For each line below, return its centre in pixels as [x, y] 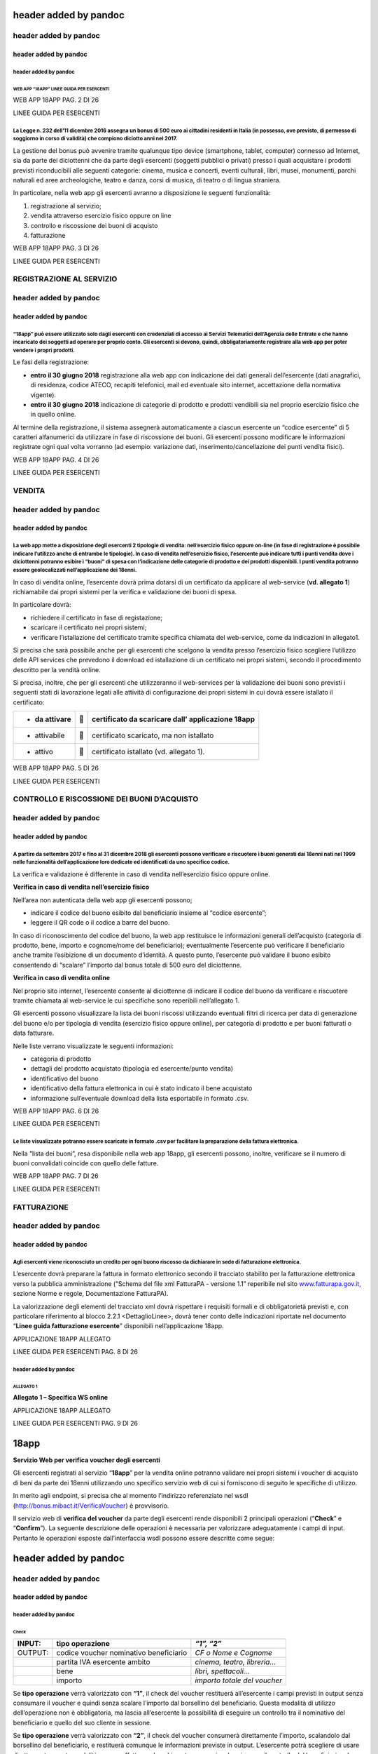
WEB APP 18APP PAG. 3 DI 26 [56, 248]
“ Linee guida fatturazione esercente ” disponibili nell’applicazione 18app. [118, 1326]
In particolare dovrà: [42, 605]
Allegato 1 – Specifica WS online [61, 1398]
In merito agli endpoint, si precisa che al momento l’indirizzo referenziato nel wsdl [131, 1496]
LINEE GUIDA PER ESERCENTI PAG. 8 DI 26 [76, 1352]
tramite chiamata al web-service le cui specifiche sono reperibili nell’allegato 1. [126, 1000]
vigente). [43, 395]
